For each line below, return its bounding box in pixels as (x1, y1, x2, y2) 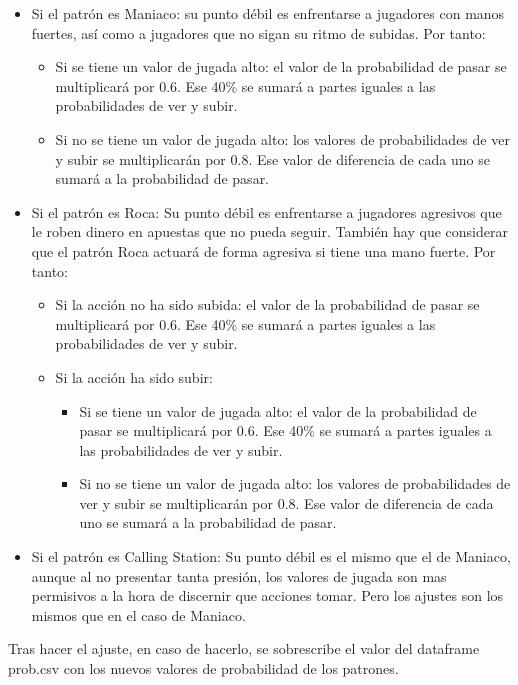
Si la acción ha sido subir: (55, 366, 213, 387)
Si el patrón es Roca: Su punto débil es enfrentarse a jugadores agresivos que (31, 201, 502, 222)
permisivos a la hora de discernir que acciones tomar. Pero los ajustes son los (31, 585, 504, 606)
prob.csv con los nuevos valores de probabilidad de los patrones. (8, 658, 399, 679)
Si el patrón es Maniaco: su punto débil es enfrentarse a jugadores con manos (31, 3, 505, 23)
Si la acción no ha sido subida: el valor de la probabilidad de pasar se (55, 294, 480, 315)
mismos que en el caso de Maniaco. (31, 604, 246, 625)
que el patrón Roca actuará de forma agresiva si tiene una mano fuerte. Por (31, 240, 496, 261)
